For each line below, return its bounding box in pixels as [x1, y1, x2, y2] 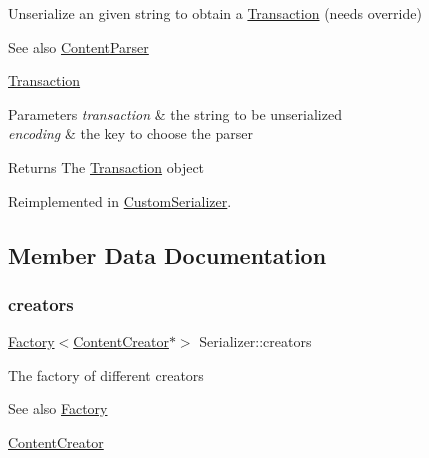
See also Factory [8, 398, 108, 419]
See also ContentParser [8, 36, 149, 57]
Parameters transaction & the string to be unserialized [8, 103, 342, 124]
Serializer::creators [199, 331, 312, 352]
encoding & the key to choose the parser [8, 123, 253, 144]
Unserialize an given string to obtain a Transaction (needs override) [8, 3, 422, 23]
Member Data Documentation [8, 239, 327, 270]
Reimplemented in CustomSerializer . [8, 190, 232, 211]
